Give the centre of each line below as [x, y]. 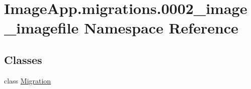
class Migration [28, 80]
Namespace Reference [161, 28]
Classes [23, 59]
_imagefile [41, 28]
